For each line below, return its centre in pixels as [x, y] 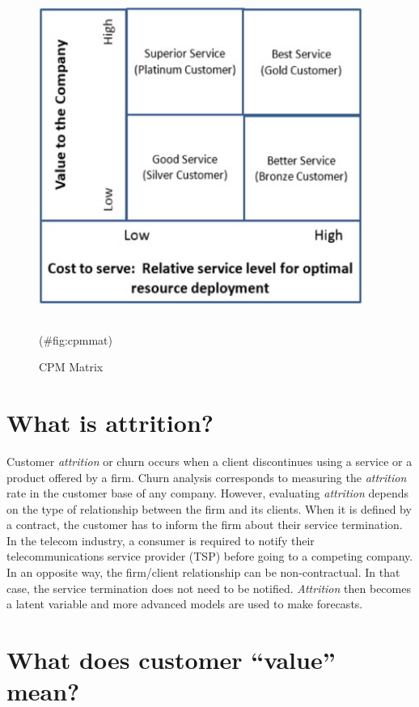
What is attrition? [110, 422]
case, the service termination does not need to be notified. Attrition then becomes [209, 588]
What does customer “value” [171, 660]
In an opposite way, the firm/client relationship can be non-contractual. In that [203, 572]
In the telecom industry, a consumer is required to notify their [161, 540]
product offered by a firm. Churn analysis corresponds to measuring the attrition [207, 477]
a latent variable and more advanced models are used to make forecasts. [185, 604]
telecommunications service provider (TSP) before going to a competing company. [210, 556]
